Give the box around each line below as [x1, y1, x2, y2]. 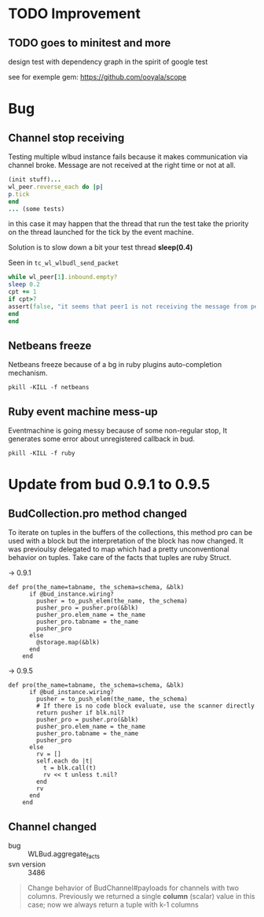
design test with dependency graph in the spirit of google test [8, 57, 208, 66]
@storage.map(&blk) [36, 639, 101, 647]
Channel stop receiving [8, 131, 125, 144]
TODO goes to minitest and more [8, 36, 171, 50]
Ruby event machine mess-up [8, 405, 159, 418]
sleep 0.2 [8, 280, 41, 288]
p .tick [8, 190, 30, 198]
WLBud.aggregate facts [27, 848, 101, 860]
